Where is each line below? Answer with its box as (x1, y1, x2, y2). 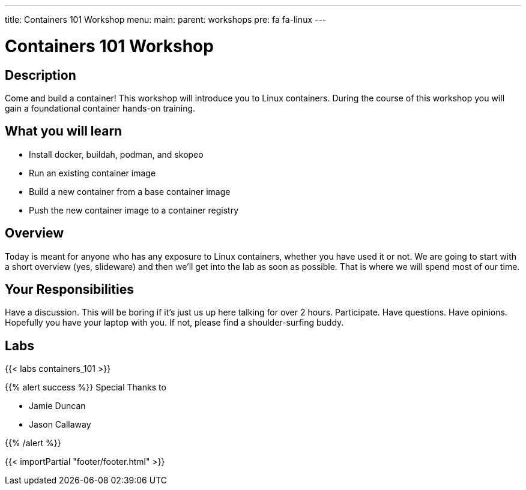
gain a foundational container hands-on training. (5, 103, 196, 113)
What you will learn (5, 124, 122, 139)
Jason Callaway (29, 419, 91, 430)
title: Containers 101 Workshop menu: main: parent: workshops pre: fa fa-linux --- (5, 14, 327, 25)
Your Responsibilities (5, 282, 134, 297)
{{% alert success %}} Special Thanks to (5, 382, 166, 393)
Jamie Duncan (29, 401, 86, 411)
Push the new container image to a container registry (29, 205, 239, 215)
